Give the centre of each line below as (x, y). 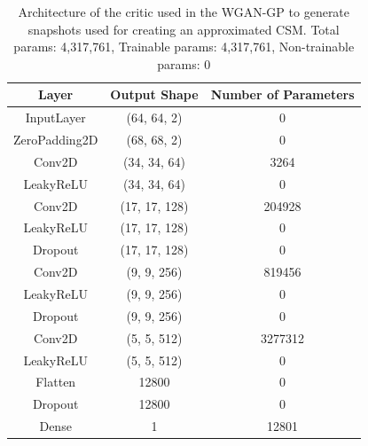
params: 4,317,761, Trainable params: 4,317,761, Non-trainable (184, 47)
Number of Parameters (282, 94)
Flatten (56, 382)
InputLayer (55, 117)
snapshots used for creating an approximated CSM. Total (184, 29)
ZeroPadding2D (56, 140)
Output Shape (154, 94)
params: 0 (184, 63)
